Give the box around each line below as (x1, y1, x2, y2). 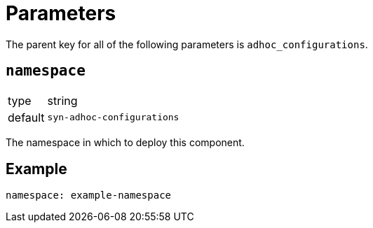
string (47, 93, 78, 108)
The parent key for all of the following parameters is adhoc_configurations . (6, 38, 368, 50)
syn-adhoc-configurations (47, 112, 179, 123)
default (8, 110, 45, 124)
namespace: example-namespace (6, 190, 172, 201)
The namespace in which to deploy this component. (6, 136, 245, 148)
